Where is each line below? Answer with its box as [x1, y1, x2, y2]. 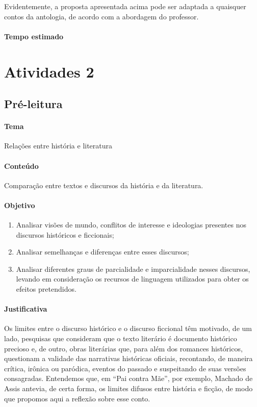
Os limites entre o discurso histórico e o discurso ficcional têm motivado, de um [4, 323, 252, 334]
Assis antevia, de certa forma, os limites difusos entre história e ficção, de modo [4, 383, 253, 394]
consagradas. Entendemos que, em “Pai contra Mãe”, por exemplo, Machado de [4, 373, 253, 384]
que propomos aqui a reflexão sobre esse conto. [4, 393, 150, 403]
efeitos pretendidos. [16, 284, 76, 294]
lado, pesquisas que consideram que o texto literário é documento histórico [4, 333, 237, 344]
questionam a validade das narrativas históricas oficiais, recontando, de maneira [4, 353, 253, 364]
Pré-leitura [4, 96, 63, 112]
